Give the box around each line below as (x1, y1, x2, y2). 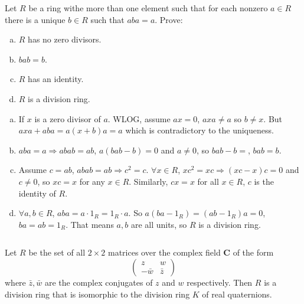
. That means (66, 218, 114, 230)
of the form (233, 246, 274, 259)
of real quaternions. (202, 287, 272, 300)
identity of (18, 187, 56, 199)
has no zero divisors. (28, 33, 102, 45)
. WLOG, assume (107, 112, 171, 125)
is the (254, 175, 274, 187)
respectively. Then (187, 276, 253, 288)
